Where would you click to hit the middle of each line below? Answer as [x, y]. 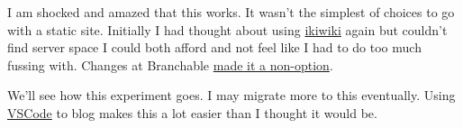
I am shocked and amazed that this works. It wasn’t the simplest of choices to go [231, 12]
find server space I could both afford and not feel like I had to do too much [214, 47]
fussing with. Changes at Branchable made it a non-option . [170, 64]
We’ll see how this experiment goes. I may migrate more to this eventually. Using [231, 95]
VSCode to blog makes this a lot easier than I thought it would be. [192, 112]
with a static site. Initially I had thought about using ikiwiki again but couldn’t [227, 29]
